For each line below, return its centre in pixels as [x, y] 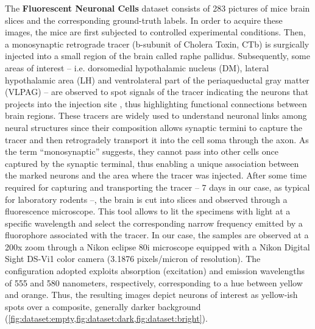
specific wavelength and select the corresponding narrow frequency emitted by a [154, 223]
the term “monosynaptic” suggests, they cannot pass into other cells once [142, 151]
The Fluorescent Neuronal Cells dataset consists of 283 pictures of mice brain [157, 8]
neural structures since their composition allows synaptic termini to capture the [154, 127]
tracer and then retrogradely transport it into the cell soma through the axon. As [157, 139]
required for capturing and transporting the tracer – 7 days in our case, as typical [157, 187]
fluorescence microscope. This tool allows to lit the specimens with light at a [148, 211]
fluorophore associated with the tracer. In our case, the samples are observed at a [157, 235]
